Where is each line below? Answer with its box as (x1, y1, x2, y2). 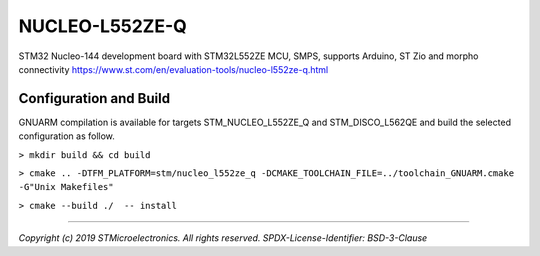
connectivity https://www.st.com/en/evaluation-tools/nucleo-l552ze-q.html (18, 63, 329, 75)
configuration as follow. (18, 130, 115, 142)
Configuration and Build (18, 90, 170, 107)
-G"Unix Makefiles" (18, 181, 114, 193)
